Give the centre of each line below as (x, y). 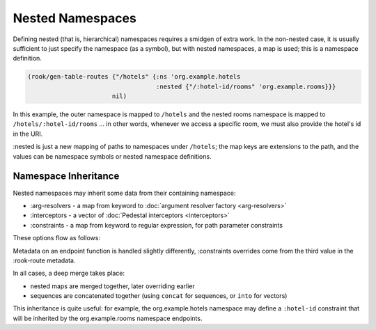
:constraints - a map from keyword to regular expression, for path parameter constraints (157, 225)
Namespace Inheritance (66, 176)
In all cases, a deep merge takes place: (69, 273)
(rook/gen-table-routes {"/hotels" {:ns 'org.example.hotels (134, 77)
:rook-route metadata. (44, 260)
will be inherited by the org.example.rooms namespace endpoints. (108, 318)
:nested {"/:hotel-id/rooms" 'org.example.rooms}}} (246, 86)
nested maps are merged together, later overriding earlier (112, 286)
